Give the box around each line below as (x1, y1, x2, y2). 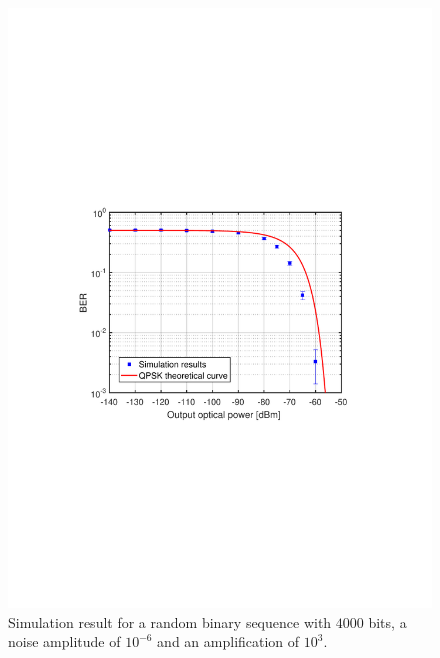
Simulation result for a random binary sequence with (8, 611, 332, 632)
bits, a (368, 611, 407, 632)
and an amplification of (157, 631, 300, 652)
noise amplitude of (8, 631, 121, 652)
